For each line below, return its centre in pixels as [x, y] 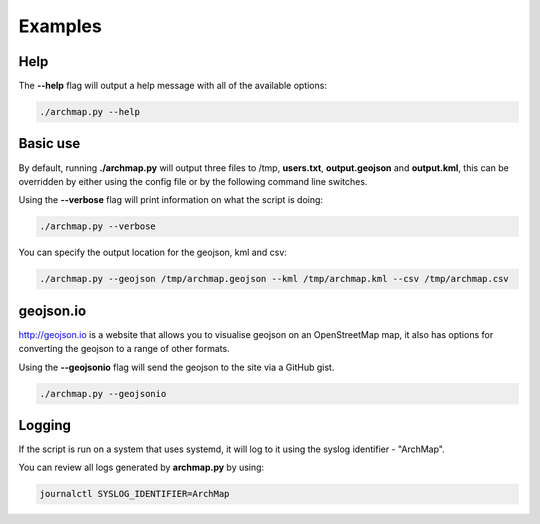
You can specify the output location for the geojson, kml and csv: [152, 252]
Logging [45, 425]
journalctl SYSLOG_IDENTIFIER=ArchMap [134, 494]
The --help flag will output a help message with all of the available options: [172, 86]
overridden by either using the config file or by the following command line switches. [193, 181]
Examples [60, 26]
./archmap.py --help [89, 112]
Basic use [49, 143]
